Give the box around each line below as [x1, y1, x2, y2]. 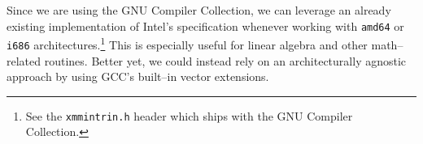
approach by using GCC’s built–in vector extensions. [7, 68, 269, 85]
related [7, 52, 41, 69]
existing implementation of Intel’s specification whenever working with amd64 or [7, 17, 404, 34]
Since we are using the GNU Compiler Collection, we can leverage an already [7, 2, 391, 18]
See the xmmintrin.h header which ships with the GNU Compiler [25, 107, 353, 124]
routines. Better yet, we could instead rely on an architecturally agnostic [44, 52, 407, 69]
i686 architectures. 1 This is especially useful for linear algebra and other [7, 34, 368, 53]
